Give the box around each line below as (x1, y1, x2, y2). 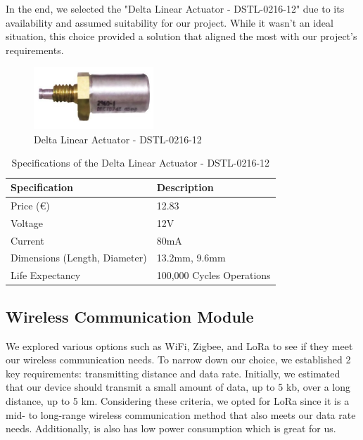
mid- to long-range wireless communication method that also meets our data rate (6, 407, 356, 422)
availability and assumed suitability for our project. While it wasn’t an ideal (6, 15, 333, 30)
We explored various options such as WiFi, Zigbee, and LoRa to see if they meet (6, 338, 353, 353)
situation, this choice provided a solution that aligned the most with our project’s (6, 29, 357, 44)
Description (156, 180, 214, 195)
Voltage (11, 215, 43, 230)
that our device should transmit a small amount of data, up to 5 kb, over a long (6, 380, 350, 394)
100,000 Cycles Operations (156, 268, 271, 283)
